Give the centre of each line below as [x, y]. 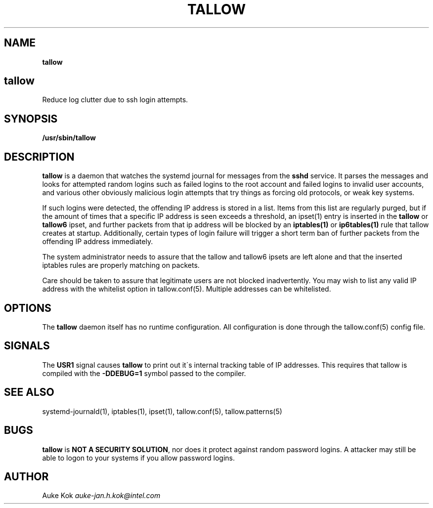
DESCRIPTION [39, 157]
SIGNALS [27, 346]
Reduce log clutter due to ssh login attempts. [115, 100]
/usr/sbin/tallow [69, 138]
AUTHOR [26, 476]
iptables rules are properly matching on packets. [121, 265]
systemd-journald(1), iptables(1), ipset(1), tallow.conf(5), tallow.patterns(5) [162, 411]
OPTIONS [28, 308]
